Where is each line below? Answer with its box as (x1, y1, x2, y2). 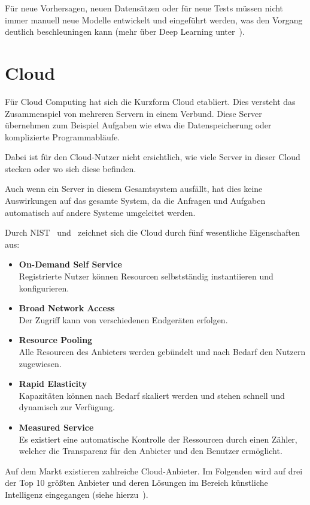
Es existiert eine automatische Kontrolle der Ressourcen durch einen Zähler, (19, 432, 297, 445)
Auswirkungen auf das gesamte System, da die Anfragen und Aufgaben (5, 194, 266, 207)
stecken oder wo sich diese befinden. (5, 162, 136, 175)
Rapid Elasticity (19, 377, 87, 390)
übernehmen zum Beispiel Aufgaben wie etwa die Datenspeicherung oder (5, 119, 272, 131)
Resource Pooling (19, 333, 93, 346)
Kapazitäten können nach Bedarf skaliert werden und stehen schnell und (19, 389, 285, 401)
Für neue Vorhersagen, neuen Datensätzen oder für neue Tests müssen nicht (5, 2, 284, 14)
